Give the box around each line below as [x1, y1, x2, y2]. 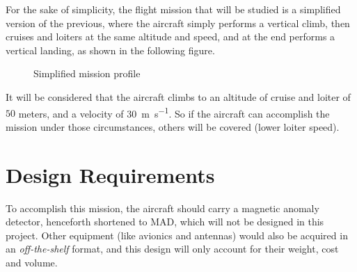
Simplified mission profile [33, 66, 141, 81]
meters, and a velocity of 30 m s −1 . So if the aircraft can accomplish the [18, 104, 330, 120]
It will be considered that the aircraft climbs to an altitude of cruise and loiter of [6, 89, 351, 104]
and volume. [6, 255, 58, 269]
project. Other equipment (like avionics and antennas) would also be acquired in [6, 227, 348, 242]
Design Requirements [6, 160, 215, 189]
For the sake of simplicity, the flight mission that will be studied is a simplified [6, 2, 341, 16]
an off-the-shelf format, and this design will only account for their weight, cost [6, 241, 339, 256]
